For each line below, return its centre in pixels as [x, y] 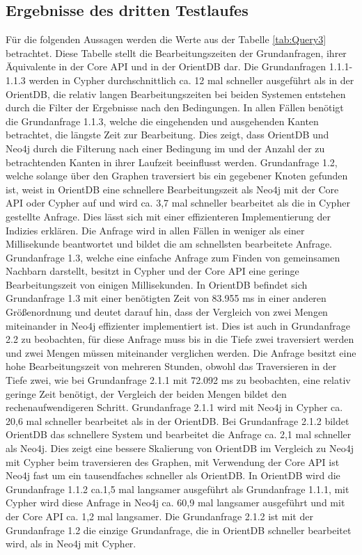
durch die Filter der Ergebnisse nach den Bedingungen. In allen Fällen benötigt [175, 107]
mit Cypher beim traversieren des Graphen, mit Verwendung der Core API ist [173, 461]
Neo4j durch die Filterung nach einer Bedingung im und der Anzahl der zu [165, 148]
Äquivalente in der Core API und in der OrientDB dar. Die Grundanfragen [166, 66]
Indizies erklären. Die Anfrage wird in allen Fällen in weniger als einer [155, 230]
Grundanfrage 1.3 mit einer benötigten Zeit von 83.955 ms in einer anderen [166, 298]
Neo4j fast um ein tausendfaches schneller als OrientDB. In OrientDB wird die [173, 475]
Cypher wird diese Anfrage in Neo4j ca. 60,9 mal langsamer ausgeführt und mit [175, 502]
